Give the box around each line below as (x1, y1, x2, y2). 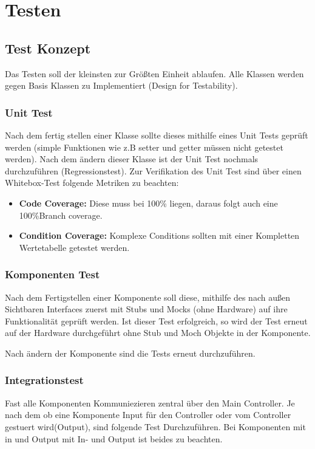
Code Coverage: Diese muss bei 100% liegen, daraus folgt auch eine (19, 196, 278, 209)
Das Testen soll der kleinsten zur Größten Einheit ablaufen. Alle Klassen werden (5, 67, 304, 80)
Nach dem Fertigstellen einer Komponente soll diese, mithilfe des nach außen (5, 290, 290, 303)
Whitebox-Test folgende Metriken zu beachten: (5, 176, 179, 189)
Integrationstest (5, 372, 84, 388)
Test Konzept (5, 38, 91, 57)
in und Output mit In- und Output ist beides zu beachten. (5, 432, 223, 445)
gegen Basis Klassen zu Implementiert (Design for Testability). (5, 79, 238, 92)
